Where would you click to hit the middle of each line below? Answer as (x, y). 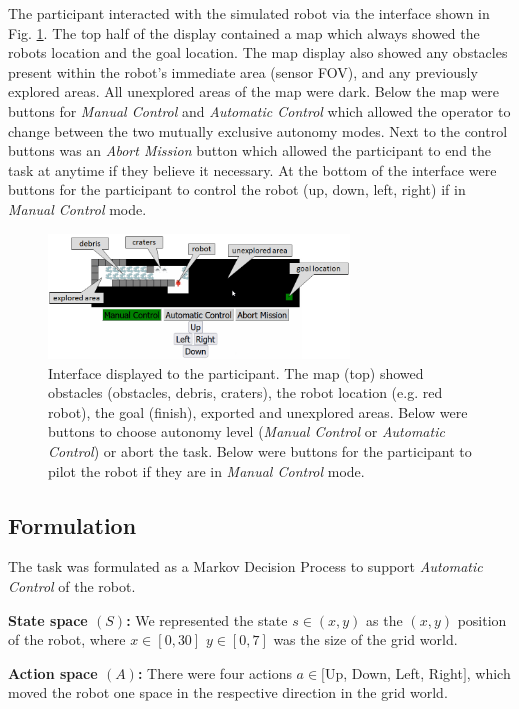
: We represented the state (207, 619)
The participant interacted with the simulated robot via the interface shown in (249, 13)
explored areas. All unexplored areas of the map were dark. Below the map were (253, 91)
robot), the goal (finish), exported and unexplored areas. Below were (258, 411)
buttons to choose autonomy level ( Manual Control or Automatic (246, 431)
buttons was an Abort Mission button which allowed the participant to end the (250, 150)
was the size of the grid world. (365, 639)
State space (48, 619)
